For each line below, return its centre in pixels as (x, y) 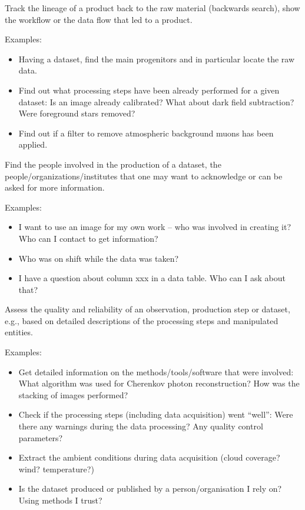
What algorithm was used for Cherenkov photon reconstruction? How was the (159, 383)
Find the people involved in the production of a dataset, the (113, 164)
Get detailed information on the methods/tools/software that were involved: (156, 371)
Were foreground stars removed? (77, 113)
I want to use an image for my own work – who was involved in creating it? (155, 227)
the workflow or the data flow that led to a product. (99, 19)
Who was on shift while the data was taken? (99, 258)
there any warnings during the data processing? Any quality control (141, 426)
